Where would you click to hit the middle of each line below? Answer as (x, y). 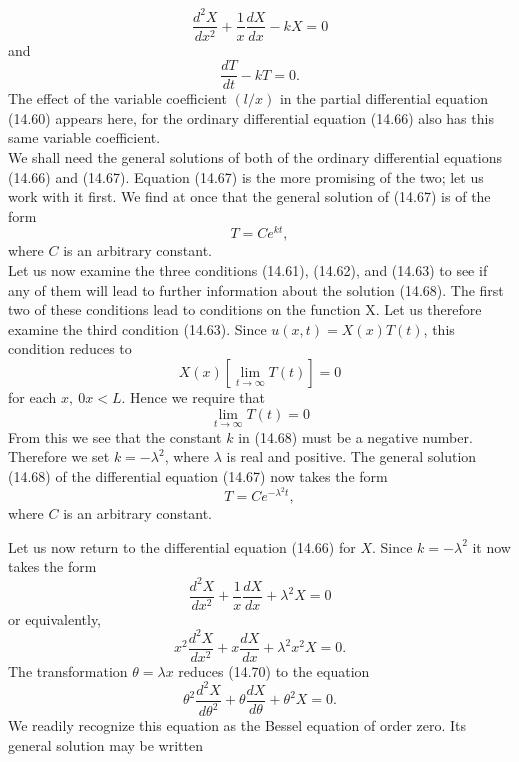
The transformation (68, 670)
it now (491, 546)
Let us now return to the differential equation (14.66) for (182, 546)
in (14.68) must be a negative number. (355, 436)
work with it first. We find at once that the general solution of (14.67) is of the (249, 196)
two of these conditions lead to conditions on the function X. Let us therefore (245, 309)
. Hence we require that (193, 397)
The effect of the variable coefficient (117, 98)
